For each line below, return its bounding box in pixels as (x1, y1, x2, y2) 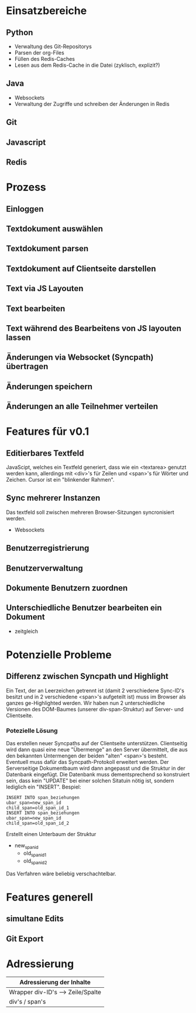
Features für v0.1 (6, 425, 90, 438)
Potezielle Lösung (6, 727, 58, 735)
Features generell (6, 891, 94, 903)
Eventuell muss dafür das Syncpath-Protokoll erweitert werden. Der (6, 759, 169, 766)
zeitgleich (14, 627, 39, 635)
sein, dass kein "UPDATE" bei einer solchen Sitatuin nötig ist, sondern (6, 777, 174, 785)
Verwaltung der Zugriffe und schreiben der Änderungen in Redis (14, 100, 170, 107)
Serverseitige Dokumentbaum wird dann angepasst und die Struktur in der (6, 765, 185, 772)
